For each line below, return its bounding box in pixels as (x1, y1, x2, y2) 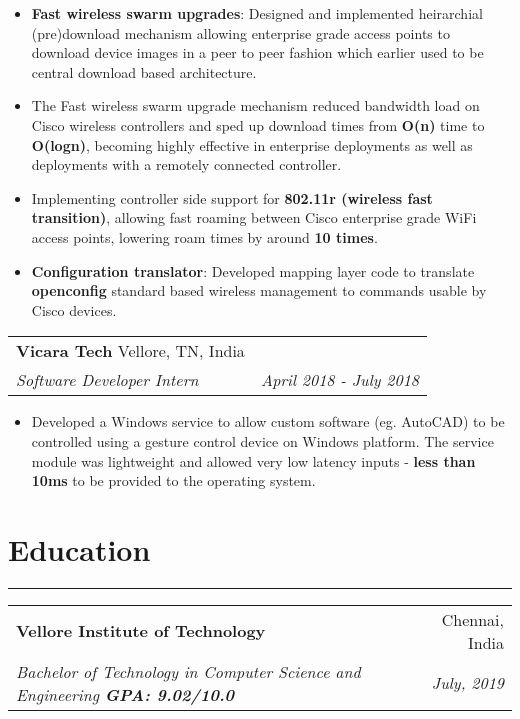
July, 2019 (431, 671, 504, 695)
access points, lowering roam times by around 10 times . (31, 226, 378, 247)
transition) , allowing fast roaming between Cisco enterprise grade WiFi (31, 207, 477, 228)
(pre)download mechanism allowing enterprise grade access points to (31, 22, 450, 43)
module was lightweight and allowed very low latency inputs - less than (31, 450, 476, 471)
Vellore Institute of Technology (16, 619, 266, 643)
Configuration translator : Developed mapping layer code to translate (31, 260, 475, 281)
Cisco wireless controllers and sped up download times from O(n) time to (31, 114, 485, 135)
